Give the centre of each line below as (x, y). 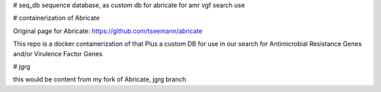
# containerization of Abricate (56, 18)
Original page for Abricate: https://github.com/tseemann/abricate (108, 31)
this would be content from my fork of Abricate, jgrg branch (99, 79)
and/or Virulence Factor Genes (58, 53)
